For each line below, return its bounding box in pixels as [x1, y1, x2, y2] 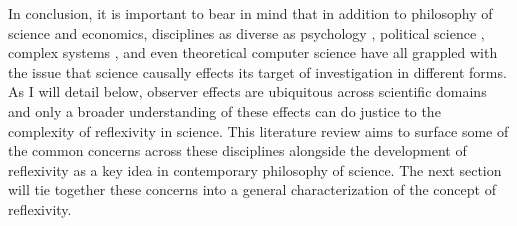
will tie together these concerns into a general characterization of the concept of [8, 179, 496, 200]
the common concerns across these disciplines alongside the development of [8, 140, 467, 161]
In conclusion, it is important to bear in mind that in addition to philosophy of [8, 3, 493, 23]
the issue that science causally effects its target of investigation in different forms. [8, 61, 507, 82]
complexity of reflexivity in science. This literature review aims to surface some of [8, 120, 509, 141]
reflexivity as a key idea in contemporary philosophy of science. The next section [8, 159, 502, 180]
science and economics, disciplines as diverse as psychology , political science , [8, 22, 485, 43]
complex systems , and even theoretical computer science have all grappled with [8, 42, 498, 63]
